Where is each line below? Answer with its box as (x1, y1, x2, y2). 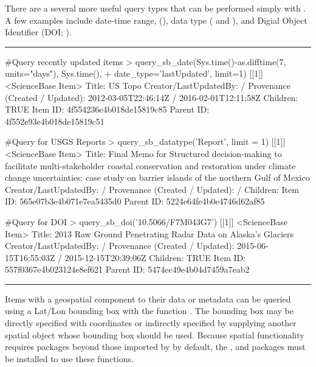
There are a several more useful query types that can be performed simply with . (5, 2, 306, 14)
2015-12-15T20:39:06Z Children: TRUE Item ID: (64, 251, 246, 264)
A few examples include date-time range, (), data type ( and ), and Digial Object (5, 13, 307, 26)
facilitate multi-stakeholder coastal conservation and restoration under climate (5, 159, 296, 172)
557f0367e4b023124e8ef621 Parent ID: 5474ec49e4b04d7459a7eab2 (5, 263, 250, 276)
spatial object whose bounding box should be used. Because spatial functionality (5, 328, 304, 341)
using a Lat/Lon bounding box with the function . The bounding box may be (5, 304, 294, 317)
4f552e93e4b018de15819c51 (5, 114, 105, 127)
